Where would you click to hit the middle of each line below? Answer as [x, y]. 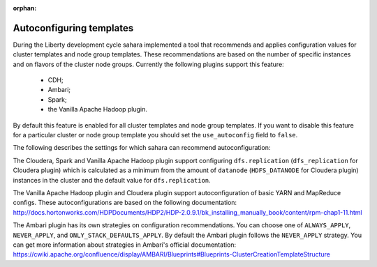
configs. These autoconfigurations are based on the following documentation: [125, 203]
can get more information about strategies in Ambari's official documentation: [125, 245]
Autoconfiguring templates [73, 28]
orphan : [25, 8]
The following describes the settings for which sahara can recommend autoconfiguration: [142, 148]
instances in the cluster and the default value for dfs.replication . [112, 180]
